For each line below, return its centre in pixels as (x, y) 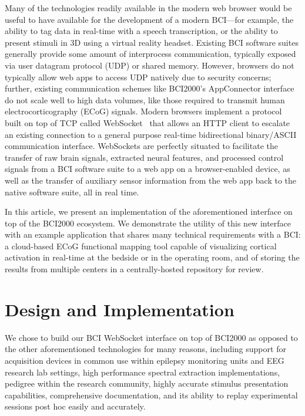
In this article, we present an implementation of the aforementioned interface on (149, 212)
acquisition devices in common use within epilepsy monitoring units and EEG (145, 360)
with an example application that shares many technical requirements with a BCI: (153, 234)
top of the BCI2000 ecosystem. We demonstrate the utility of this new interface (148, 223)
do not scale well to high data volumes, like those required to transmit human (145, 99)
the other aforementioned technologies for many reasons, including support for (145, 349)
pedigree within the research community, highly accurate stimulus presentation (147, 383)
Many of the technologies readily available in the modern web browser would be (148, 8)
